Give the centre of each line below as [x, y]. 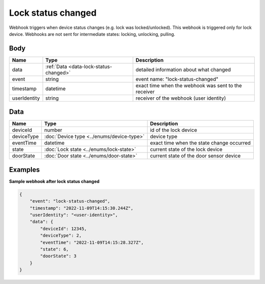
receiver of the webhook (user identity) [181, 98]
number [53, 130]
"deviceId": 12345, [63, 229]
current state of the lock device [186, 150]
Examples [25, 169]
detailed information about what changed [183, 70]
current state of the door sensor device [195, 156]
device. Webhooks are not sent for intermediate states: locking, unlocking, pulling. [92, 34]
